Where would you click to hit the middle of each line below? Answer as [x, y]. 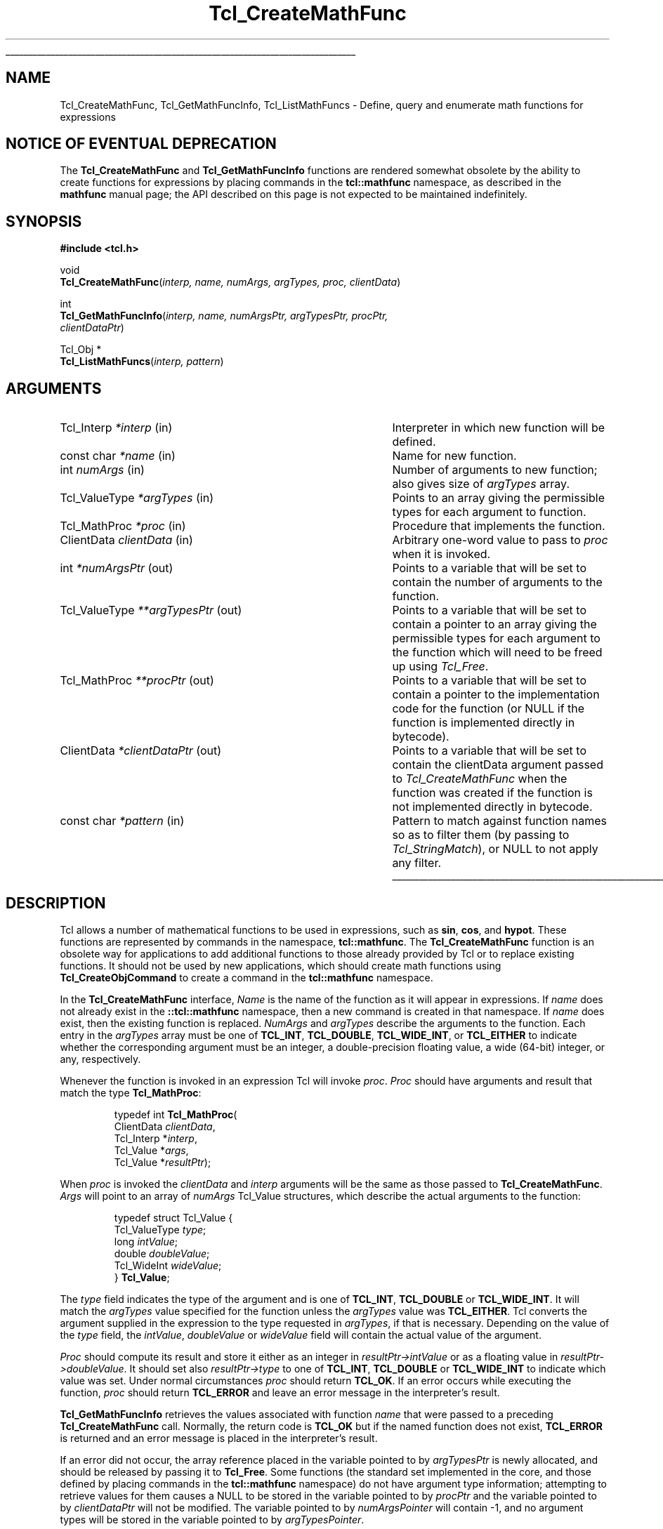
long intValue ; [146, 1241]
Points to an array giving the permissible [498, 498]
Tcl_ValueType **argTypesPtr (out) [151, 610]
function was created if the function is [492, 793]
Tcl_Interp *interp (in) [116, 428]
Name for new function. [454, 456]
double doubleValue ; [162, 1253]
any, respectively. [100, 1059]
